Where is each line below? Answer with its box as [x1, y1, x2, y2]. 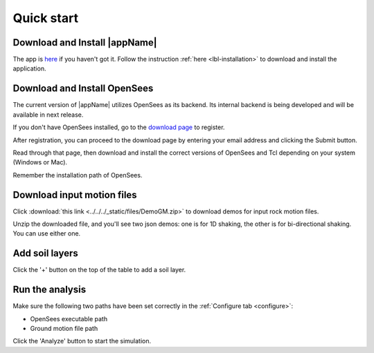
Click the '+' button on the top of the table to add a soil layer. [12, 266, 186, 274]
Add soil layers [12, 247, 79, 259]
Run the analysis [12, 284, 87, 296]
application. [12, 64, 46, 73]
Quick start [12, 10, 79, 26]
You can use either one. [12, 229, 81, 238]
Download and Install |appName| [12, 37, 157, 48]
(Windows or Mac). [12, 158, 68, 166]
